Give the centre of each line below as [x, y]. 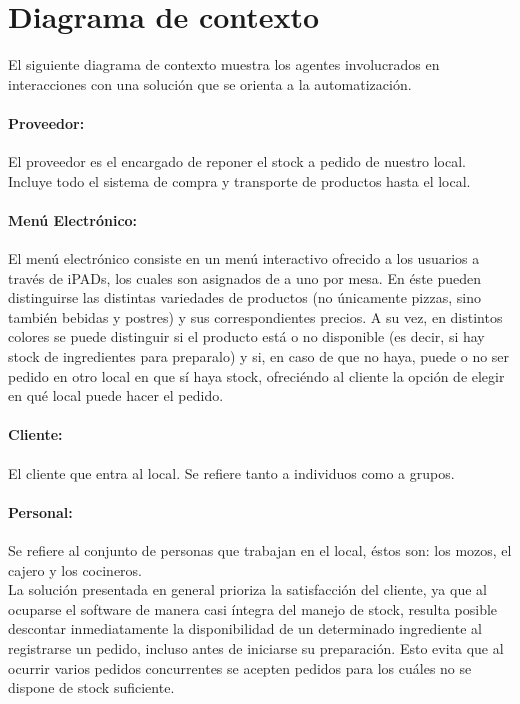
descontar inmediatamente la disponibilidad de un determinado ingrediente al [245, 628]
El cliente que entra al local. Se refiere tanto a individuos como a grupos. [231, 472]
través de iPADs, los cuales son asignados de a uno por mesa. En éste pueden [245, 277]
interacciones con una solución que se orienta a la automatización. [210, 83]
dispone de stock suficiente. [91, 687]
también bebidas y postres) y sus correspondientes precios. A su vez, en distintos [255, 316]
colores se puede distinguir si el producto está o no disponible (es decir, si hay [246, 336]
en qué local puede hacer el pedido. [116, 395]
